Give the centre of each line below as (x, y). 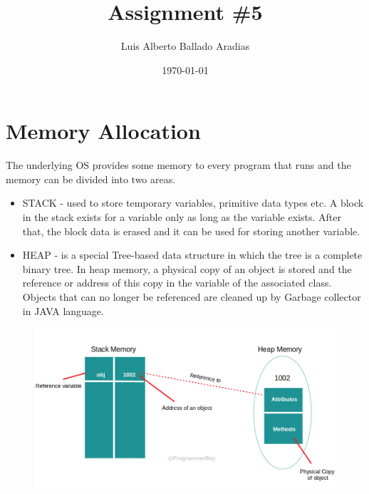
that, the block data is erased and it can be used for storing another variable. (191, 231)
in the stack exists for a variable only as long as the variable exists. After (182, 217)
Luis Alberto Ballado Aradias (185, 46)
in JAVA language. (63, 310)
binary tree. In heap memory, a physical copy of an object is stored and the (187, 268)
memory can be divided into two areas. (91, 179)
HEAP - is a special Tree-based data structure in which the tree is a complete (192, 255)
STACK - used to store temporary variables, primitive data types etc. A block (193, 203)
